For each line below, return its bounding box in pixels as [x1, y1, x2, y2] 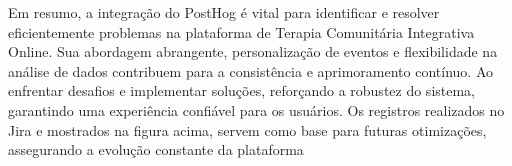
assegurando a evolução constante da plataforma [8, 139, 304, 160]
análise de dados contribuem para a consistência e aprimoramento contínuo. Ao [8, 60, 493, 81]
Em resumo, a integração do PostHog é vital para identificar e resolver [8, 2, 440, 22]
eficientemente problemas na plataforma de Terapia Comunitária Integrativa [8, 21, 475, 42]
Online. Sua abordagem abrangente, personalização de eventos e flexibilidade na [8, 41, 498, 62]
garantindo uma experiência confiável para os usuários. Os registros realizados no [8, 99, 505, 120]
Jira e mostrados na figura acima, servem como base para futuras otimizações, [8, 119, 487, 140]
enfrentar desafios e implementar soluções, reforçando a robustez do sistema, [8, 80, 476, 101]
